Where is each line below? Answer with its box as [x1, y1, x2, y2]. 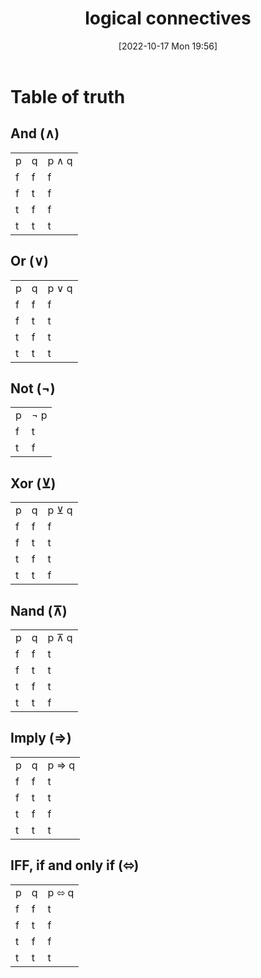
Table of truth [10, 85, 126, 108]
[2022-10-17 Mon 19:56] [118, 40, 218, 52]
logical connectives [84, 7, 252, 30]
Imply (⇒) [10, 730, 72, 747]
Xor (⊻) [10, 475, 57, 492]
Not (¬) [10, 380, 56, 397]
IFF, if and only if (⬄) [10, 857, 140, 874]
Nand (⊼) [10, 602, 68, 619]
